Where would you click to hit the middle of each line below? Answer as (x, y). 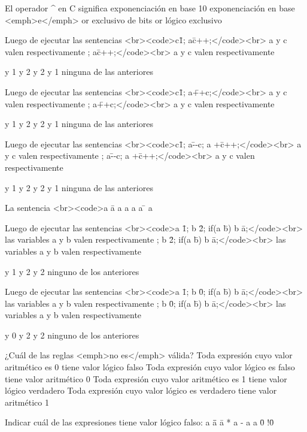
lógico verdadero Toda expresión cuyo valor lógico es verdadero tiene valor (141, 390)
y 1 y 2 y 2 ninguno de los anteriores (72, 271)
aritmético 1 (27, 402)
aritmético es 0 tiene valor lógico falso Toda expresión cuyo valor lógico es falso (150, 367)
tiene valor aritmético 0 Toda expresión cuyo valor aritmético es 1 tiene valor (146, 378)
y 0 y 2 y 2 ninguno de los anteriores (72, 335)
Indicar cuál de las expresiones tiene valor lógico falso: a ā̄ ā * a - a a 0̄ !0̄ (139, 422)
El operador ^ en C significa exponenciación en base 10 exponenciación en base (150, 8)
